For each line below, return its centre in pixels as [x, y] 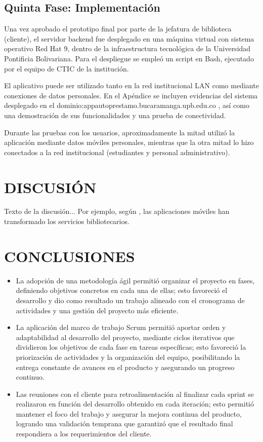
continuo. [30, 377]
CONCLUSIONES [70, 256]
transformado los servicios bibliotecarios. [67, 221]
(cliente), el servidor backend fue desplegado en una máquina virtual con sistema [129, 38]
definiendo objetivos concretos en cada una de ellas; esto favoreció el [122, 290]
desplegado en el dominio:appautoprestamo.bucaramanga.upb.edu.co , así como [127, 105]
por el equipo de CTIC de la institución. [67, 68]
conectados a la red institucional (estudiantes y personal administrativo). [117, 152]
